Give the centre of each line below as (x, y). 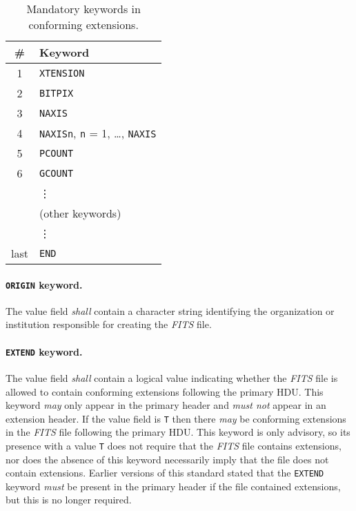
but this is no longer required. (69, 500)
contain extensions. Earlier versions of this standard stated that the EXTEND (165, 473)
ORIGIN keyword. (44, 284)
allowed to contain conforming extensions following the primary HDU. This (165, 391)
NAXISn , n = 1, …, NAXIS (98, 133)
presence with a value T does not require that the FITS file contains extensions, (174, 445)
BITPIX (56, 93)
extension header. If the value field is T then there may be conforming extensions (176, 418)
